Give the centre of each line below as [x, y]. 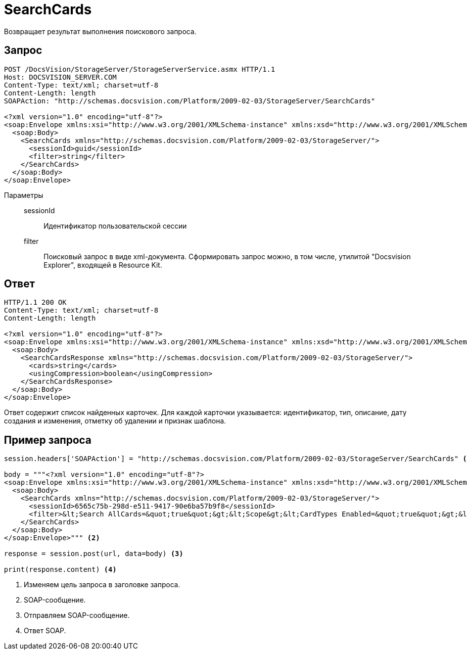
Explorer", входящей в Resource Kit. [103, 265]
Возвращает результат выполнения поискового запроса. [100, 31]
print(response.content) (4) [60, 570]
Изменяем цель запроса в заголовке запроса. [102, 585]
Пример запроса [48, 440]
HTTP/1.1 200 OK [35, 303]
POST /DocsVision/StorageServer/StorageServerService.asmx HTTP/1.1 [140, 69]
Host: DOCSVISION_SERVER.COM [60, 77]
